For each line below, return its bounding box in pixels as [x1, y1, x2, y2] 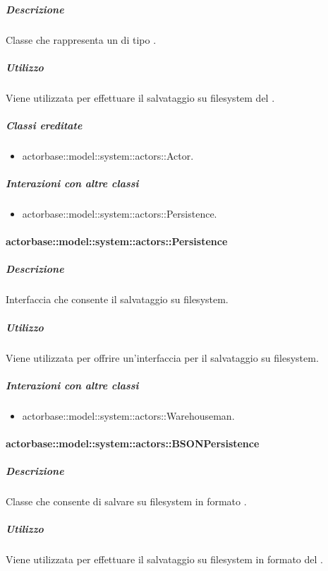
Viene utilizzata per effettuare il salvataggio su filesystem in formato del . [6, 552, 323, 567]
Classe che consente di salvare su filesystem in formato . [6, 494, 247, 509]
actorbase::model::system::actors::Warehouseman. [22, 408, 235, 423]
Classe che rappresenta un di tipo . [6, 32, 157, 47]
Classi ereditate [6, 117, 83, 132]
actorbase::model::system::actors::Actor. [22, 148, 194, 163]
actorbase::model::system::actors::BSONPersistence [6, 435, 260, 450]
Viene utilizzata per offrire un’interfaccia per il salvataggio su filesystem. [6, 350, 319, 365]
